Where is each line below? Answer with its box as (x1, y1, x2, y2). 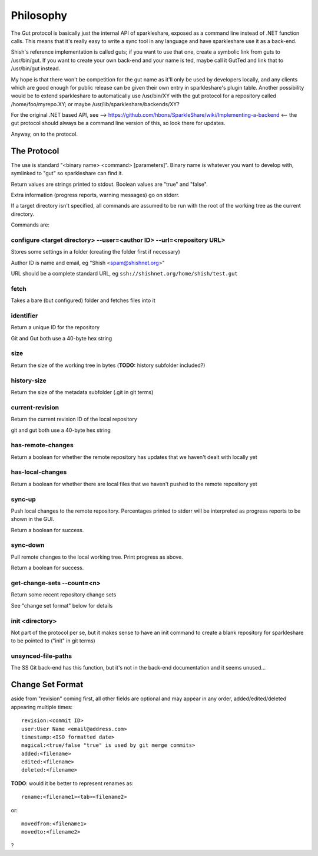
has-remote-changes (11, 441, 74, 450)
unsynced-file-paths (11, 652, 72, 660)
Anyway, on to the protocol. (11, 130, 78, 137)
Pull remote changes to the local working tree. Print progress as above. (11, 553, 184, 560)
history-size (11, 376, 47, 385)
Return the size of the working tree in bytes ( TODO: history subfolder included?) (11, 362, 206, 369)
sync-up (11, 495, 36, 503)
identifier (11, 311, 38, 320)
